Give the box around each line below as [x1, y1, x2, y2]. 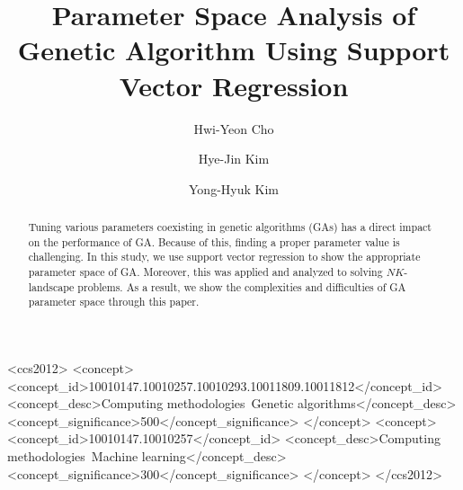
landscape [28, 279, 75, 294]
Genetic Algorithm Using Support [17, 31, 450, 68]
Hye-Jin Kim [198, 149, 270, 168]
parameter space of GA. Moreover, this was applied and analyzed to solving [28, 264, 383, 280]
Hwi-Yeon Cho [193, 119, 274, 138]
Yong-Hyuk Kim [189, 179, 279, 198]
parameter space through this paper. [28, 294, 200, 309]
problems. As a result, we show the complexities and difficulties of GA [77, 279, 406, 294]
